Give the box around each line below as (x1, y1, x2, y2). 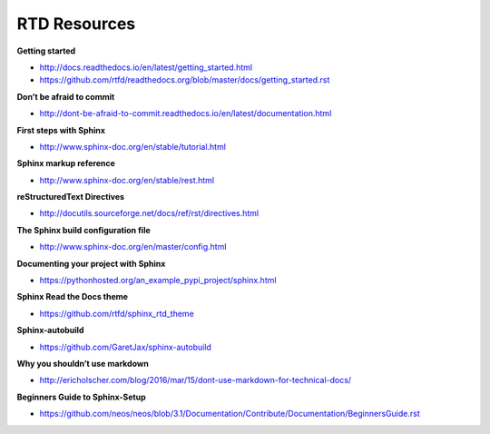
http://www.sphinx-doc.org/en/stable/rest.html (39, 174, 215, 185)
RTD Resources (16, 14, 136, 34)
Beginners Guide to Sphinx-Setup (16, 391, 147, 402)
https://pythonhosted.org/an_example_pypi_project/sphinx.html (39, 275, 277, 286)
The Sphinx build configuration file (16, 224, 152, 235)
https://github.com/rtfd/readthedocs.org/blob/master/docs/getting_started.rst (39, 74, 330, 85)
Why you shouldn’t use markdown (16, 358, 149, 369)
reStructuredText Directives (16, 192, 125, 202)
